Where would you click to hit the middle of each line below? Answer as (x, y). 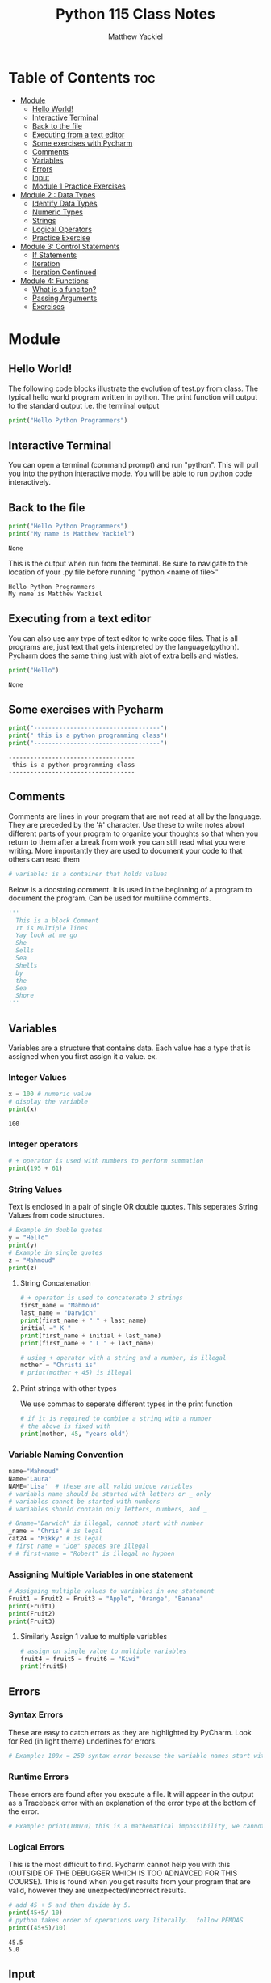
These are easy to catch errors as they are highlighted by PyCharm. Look (130, 1732)
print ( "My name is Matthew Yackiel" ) (72, 534)
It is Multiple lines (52, 928)
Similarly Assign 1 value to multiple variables (94, 1637)
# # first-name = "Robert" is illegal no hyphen (92, 1553)
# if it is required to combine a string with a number (116, 1419)
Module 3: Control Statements (70, 246)
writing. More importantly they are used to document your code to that (125, 850)
